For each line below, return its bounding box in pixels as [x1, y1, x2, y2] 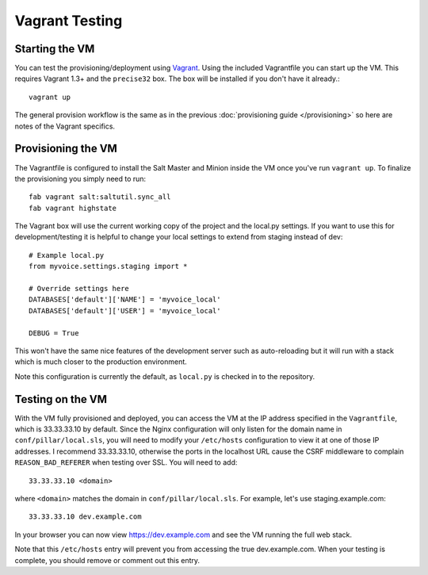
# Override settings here [29, 284, 130, 293]
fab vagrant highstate [29, 203, 117, 213]
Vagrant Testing [14, 12, 123, 29]
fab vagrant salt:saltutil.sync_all [29, 193, 171, 201]
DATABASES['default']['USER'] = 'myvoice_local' [29, 306, 221, 315]
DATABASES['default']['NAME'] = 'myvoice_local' [29, 295, 221, 305]
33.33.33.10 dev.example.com [29, 512, 142, 521]
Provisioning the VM [14, 142, 118, 155]
